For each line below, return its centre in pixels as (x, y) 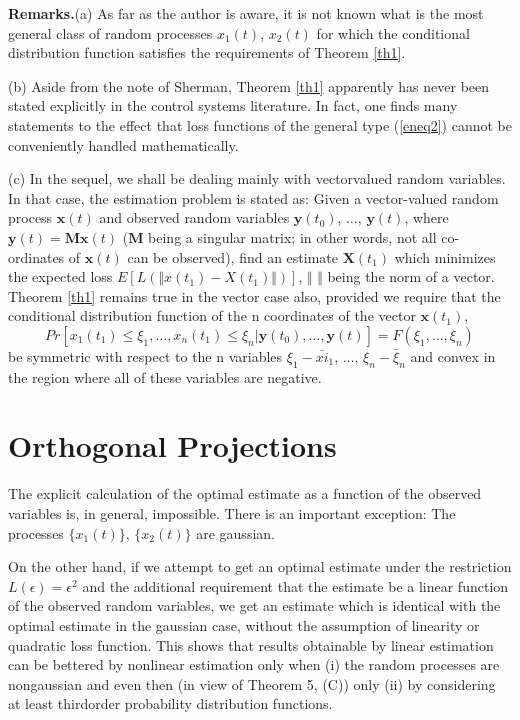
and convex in (453, 355)
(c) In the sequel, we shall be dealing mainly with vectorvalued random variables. (257, 178)
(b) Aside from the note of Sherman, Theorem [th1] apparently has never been (249, 85)
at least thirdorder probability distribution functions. (170, 703)
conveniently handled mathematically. (123, 144)
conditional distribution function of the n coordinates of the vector (212, 315)
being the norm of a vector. (411, 276)
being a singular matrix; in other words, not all (292, 236)
